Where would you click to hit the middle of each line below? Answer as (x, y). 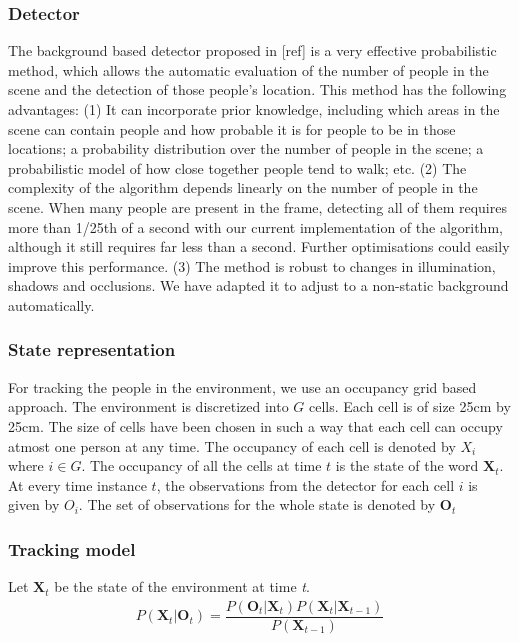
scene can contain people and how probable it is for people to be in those (232, 128)
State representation (92, 349)
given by (34, 504)
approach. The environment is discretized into (148, 406)
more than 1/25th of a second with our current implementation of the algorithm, (255, 226)
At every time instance (77, 484)
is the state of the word (407, 465)
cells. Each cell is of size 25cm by (410, 406)
